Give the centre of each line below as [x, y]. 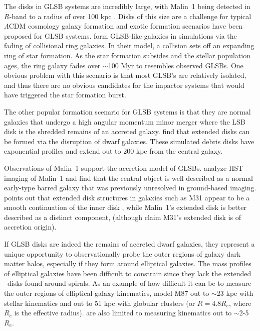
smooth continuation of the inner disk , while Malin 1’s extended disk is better [125, 207]
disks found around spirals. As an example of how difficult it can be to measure [129, 283]
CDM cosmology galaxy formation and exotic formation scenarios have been [126, 26]
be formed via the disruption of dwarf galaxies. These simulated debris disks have [129, 141]
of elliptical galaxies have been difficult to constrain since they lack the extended [128, 273]
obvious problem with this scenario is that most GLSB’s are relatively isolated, [125, 75]
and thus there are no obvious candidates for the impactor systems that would [124, 85]
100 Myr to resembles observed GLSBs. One [176, 65]
